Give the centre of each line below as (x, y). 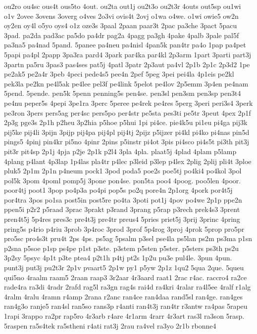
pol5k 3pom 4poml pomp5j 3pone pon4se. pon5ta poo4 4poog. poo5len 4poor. (123, 180)
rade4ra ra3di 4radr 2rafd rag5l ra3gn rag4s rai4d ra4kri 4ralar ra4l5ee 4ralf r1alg (128, 287)
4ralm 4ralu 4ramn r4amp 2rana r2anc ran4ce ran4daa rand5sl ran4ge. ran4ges (124, 296)
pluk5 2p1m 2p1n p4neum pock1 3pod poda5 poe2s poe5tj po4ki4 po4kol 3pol (123, 171)
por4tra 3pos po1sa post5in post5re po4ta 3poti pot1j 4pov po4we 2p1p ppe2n (123, 199)
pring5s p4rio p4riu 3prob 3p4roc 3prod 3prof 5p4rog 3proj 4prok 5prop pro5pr (124, 229)
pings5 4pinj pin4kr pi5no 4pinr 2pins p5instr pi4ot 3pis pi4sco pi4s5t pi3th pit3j (127, 142)
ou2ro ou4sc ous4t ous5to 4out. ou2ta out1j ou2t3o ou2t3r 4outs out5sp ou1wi (123, 6)
